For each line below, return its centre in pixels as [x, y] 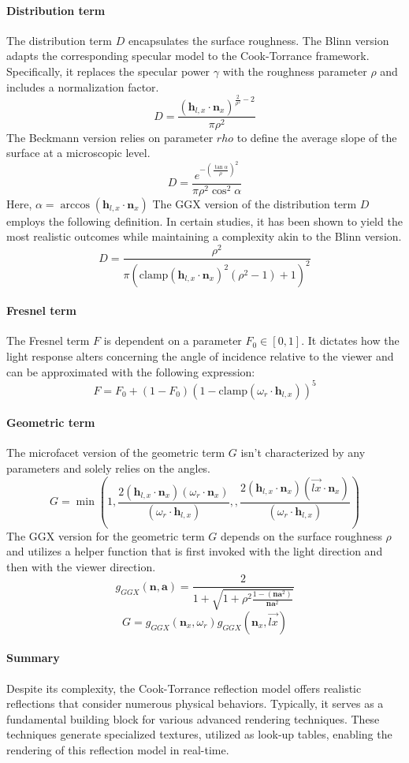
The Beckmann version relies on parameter [110, 137]
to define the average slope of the [317, 137]
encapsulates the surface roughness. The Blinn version [258, 40]
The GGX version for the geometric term [106, 535]
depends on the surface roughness [301, 535]
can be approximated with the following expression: [131, 371]
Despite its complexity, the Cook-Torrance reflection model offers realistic [184, 688]
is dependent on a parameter [173, 340]
